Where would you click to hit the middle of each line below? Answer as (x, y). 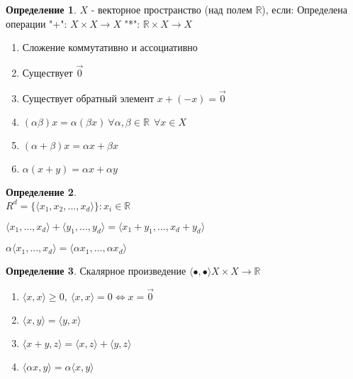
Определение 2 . (41, 192)
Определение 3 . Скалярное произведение (96, 271)
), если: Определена (305, 9)
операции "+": (37, 23)
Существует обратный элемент (88, 98)
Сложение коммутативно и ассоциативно (110, 47)
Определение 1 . (41, 9)
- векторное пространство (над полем (172, 9)
